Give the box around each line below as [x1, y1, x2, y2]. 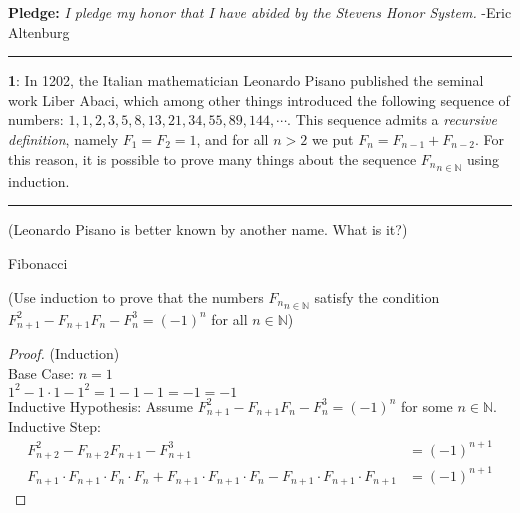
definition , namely [8, 128, 119, 149]
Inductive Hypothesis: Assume [8, 395, 194, 416]
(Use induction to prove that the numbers [8, 286, 264, 307]
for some [400, 395, 453, 416]
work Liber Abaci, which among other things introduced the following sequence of [8, 89, 510, 110]
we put [311, 128, 354, 149]
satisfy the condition [314, 286, 440, 307]
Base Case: [8, 362, 75, 383]
